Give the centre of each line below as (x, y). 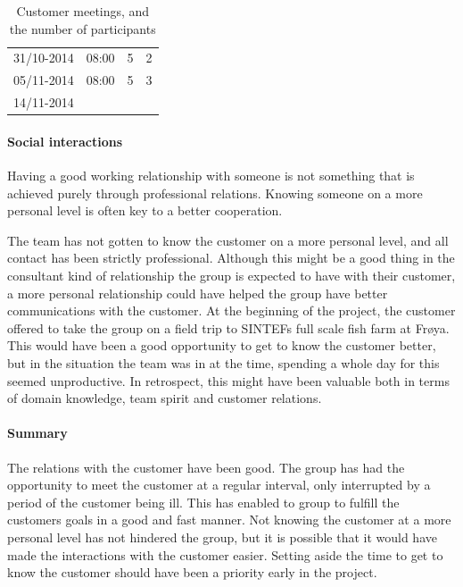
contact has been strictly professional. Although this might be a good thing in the (231, 258)
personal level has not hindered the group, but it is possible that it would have (222, 537)
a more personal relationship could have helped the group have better (198, 293)
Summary (37, 433)
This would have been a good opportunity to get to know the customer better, (222, 345)
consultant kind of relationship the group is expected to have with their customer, (231, 275)
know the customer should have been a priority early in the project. (192, 572)
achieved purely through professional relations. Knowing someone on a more (215, 193)
